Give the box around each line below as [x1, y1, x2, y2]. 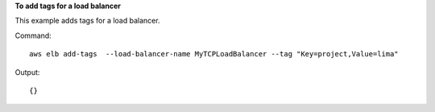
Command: [14, 31, 52, 40]
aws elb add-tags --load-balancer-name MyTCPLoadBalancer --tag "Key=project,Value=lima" [29, 49, 399, 59]
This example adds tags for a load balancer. [14, 16, 160, 26]
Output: [14, 67, 40, 77]
